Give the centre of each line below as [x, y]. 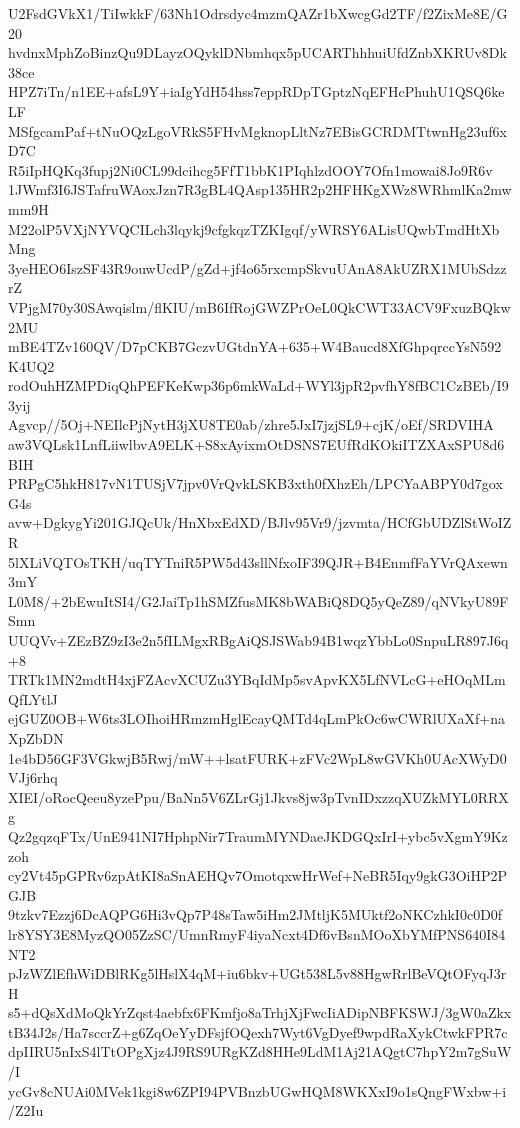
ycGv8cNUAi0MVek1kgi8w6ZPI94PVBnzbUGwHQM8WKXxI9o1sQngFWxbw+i [257, 1090]
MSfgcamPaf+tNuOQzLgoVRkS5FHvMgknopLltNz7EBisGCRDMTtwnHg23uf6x [257, 130]
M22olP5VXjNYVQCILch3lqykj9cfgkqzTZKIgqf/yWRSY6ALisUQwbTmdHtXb [254, 228]
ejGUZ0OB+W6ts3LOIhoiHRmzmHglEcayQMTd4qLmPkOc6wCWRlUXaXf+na [257, 718]
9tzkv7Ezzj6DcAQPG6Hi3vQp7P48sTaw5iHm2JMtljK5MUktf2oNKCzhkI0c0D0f [255, 914]
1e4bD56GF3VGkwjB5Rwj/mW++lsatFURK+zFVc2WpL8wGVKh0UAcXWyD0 [257, 757]
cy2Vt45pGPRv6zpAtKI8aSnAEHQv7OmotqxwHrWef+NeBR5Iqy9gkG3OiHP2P [258, 875]
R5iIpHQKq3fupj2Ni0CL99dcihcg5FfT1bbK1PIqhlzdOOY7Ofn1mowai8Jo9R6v [250, 169]
